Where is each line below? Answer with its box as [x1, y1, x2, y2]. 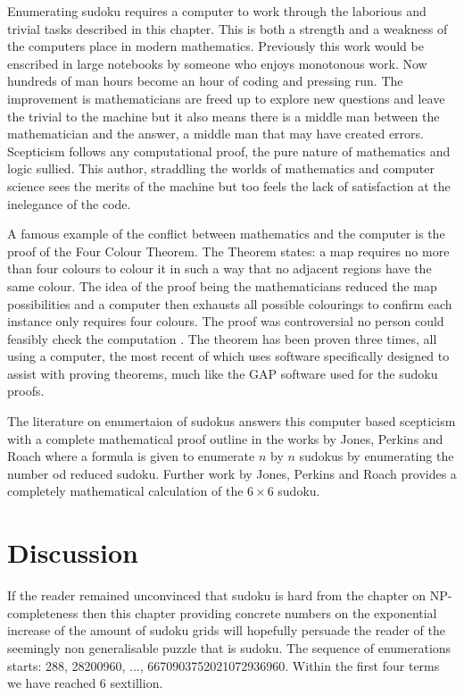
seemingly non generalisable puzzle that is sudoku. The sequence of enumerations [7, 638, 452, 657]
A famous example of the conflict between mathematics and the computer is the [7, 224, 445, 243]
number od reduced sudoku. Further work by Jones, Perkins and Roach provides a [7, 464, 457, 482]
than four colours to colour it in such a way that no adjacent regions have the [7, 259, 432, 278]
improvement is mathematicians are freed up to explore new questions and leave [7, 88, 445, 107]
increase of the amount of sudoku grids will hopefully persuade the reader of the [7, 621, 445, 640]
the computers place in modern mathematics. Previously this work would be [7, 37, 424, 55]
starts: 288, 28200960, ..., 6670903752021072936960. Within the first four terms [7, 656, 440, 674]
